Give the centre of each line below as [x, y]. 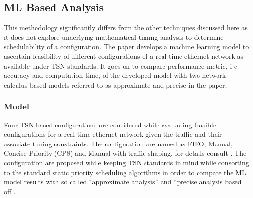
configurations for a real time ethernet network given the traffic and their [113, 134]
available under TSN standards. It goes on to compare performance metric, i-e [121, 65]
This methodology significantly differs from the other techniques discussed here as [126, 27]
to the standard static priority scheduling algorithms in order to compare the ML [125, 172]
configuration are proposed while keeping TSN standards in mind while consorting [126, 162]
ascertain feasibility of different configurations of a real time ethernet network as [124, 56]
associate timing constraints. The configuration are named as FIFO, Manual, [118, 143]
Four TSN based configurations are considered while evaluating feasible [110, 124]
